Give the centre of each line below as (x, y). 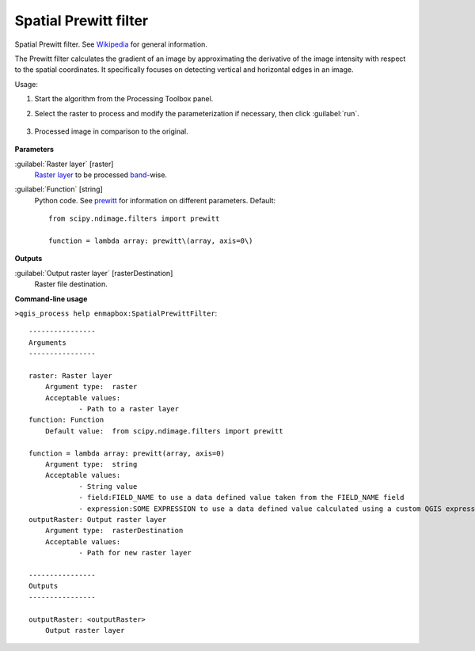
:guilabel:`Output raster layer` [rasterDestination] (94, 273)
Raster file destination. (71, 284)
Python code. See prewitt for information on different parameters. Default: (155, 200)
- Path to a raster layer (129, 409)
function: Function (66, 420)
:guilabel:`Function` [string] (59, 189)
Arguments (47, 343)
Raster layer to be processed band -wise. (101, 175)
